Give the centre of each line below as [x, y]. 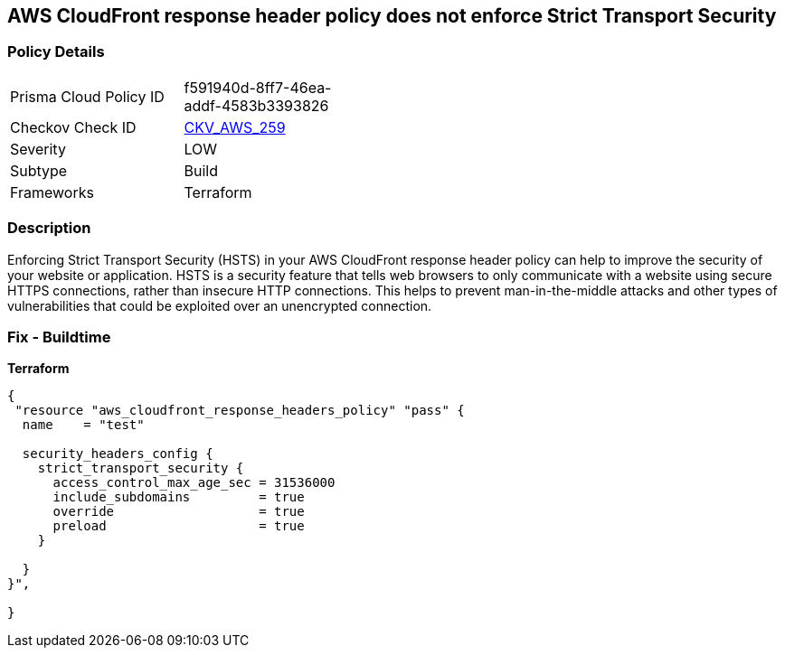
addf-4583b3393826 [256, 105]
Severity [38, 149]
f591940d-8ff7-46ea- [258, 87]
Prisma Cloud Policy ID [87, 96]
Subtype [39, 170]
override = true [179, 512]
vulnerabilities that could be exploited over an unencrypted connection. [220, 305]
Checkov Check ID [73, 127]
